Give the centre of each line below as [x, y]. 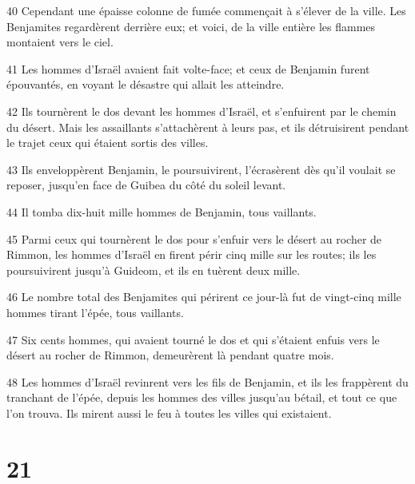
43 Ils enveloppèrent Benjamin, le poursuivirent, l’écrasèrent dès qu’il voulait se [201, 169]
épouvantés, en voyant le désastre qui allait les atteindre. [146, 84]
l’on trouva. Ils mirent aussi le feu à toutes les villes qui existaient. [169, 413]
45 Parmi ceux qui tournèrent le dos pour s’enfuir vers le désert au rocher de [194, 238]
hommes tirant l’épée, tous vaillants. [95, 312]
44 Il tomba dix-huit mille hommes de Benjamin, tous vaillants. [162, 211]
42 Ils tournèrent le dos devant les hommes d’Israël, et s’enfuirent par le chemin [202, 111]
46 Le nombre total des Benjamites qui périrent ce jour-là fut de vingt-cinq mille [204, 297]
